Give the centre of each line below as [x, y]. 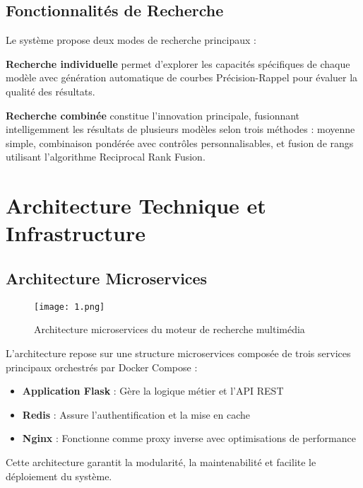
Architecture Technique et [136, 205]
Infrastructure [76, 233]
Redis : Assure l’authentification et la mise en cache [136, 414]
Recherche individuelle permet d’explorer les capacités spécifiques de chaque [178, 63]
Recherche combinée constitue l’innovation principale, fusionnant [153, 115]
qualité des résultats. [50, 91]
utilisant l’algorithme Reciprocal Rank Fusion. [106, 157]
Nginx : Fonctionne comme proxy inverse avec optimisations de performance [189, 438]
